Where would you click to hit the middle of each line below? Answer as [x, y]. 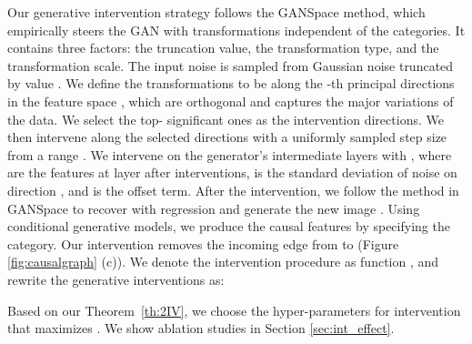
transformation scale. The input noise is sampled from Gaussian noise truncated [231, 65]
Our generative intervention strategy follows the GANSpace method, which [216, 12]
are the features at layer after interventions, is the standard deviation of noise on [232, 172]
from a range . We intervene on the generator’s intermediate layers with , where [230, 154]
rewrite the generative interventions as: [116, 279]
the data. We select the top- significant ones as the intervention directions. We [226, 119]
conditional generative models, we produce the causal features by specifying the [229, 226]
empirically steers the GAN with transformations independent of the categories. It [236, 30]
